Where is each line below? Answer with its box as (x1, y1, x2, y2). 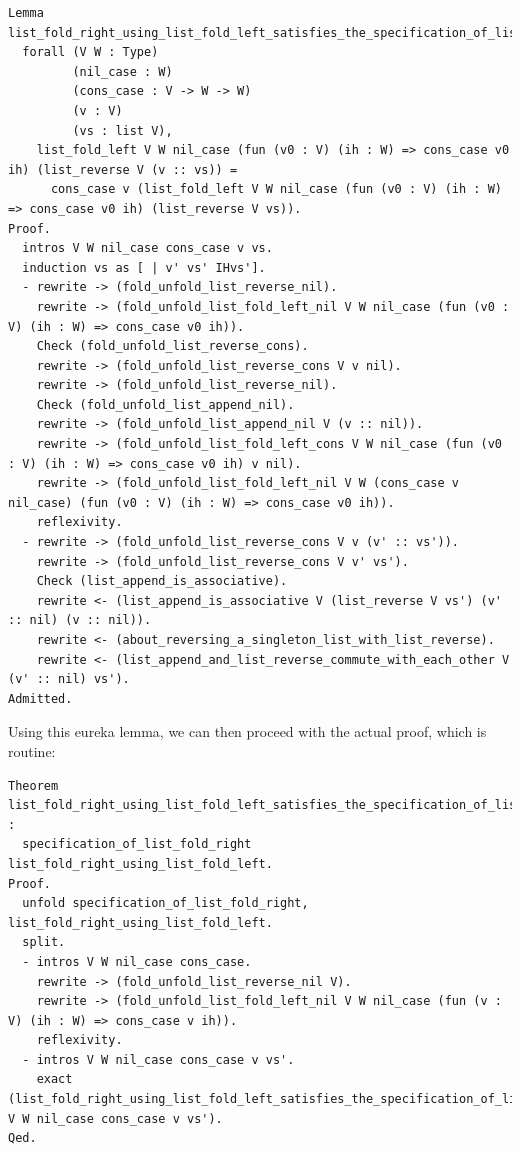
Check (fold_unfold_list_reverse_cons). (36, 339, 309, 354)
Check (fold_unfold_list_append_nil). (36, 397, 295, 412)
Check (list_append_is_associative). (36, 574, 288, 589)
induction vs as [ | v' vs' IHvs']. (22, 260, 266, 275)
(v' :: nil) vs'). (8, 672, 130, 687)
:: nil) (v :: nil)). (8, 613, 152, 628)
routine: (8, 740, 56, 761)
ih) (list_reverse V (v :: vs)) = (8, 162, 238, 177)
